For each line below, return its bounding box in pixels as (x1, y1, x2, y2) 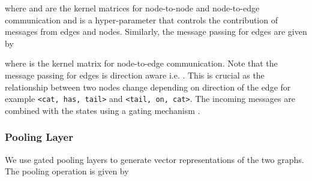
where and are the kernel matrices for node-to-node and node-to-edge (5, 2, 260, 14)
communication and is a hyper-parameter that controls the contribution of (5, 13, 278, 26)
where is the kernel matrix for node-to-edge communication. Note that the (5, 57, 278, 70)
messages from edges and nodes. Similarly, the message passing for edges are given (5, 25, 307, 38)
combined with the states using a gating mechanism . (5, 104, 200, 116)
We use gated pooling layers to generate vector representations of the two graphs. (5, 153, 304, 165)
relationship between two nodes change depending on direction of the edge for (5, 80, 291, 93)
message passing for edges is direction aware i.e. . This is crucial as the (5, 68, 265, 81)
